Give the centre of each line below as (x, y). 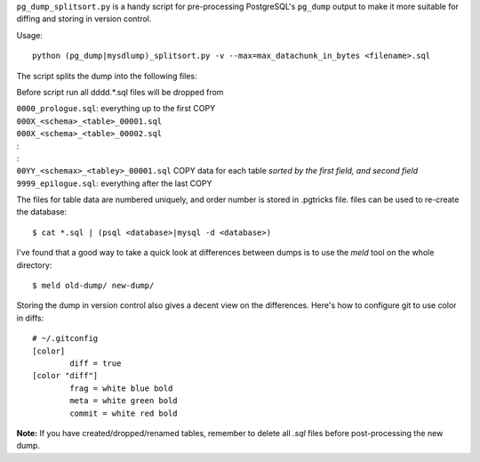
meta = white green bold (124, 401)
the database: (42, 212)
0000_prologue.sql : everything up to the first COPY (116, 109)
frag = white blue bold (121, 388)
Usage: (30, 35)
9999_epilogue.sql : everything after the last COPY (114, 183)
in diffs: (30, 318)
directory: (34, 265)
